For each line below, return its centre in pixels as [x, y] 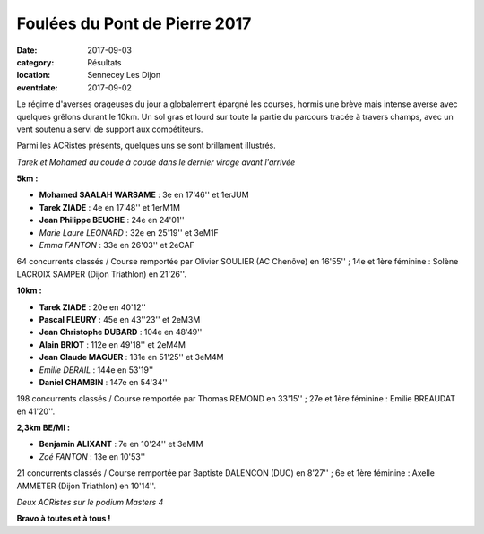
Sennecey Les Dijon [124, 75]
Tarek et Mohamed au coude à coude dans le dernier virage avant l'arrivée [156, 162]
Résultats [104, 62]
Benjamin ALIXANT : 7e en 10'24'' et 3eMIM [121, 444]
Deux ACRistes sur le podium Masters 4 [90, 503]
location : [34, 75]
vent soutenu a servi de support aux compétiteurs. [110, 129]
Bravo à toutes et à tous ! [64, 519]
